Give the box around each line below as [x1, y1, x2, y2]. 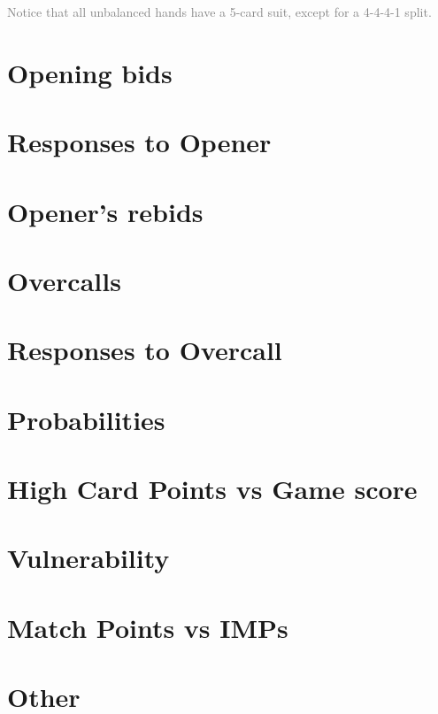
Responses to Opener [7, 124, 272, 160]
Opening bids [7, 54, 173, 90]
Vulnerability [7, 540, 170, 576]
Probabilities [7, 401, 165, 437]
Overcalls [7, 262, 121, 298]
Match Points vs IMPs [7, 609, 288, 645]
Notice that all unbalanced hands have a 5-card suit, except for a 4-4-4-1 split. [7, 3, 432, 20]
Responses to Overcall [7, 332, 282, 368]
